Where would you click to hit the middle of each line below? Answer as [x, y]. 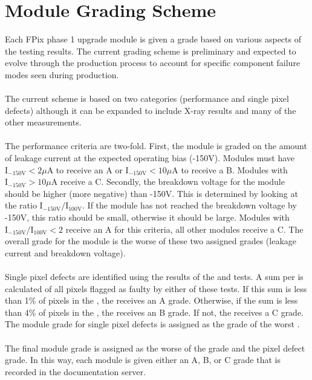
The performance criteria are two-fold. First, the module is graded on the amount [156, 146]
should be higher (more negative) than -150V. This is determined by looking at [151, 193]
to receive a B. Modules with [234, 169]
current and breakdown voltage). [65, 252]
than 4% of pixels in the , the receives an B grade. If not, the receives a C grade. [154, 312]
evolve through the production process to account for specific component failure [153, 63]
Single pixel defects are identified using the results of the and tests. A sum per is [154, 276]
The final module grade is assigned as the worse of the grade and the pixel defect [155, 348]
